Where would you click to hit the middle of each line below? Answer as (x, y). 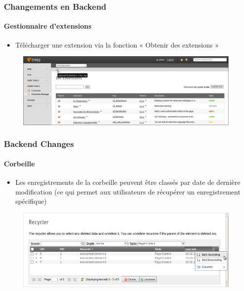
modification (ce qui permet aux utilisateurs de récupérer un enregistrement (128, 191)
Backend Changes (39, 144)
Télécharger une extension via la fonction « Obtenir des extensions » (117, 44)
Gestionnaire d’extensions (48, 26)
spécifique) (31, 201)
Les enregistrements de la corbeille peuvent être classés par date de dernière (128, 182)
